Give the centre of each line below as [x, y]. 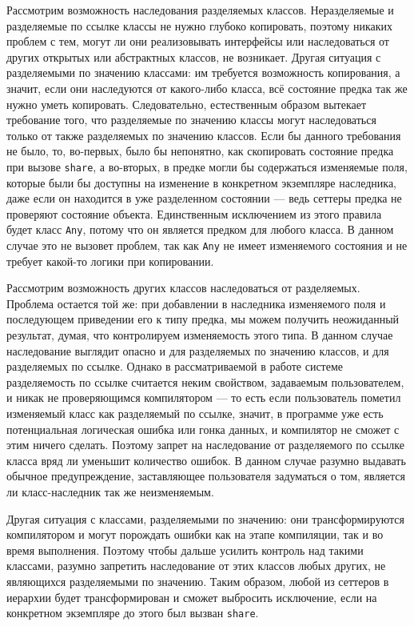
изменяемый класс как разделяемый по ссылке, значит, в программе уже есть [195, 413]
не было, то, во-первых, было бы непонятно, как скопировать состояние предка [200, 151]
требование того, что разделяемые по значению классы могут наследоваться [191, 120]
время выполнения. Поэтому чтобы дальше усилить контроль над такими [185, 550]
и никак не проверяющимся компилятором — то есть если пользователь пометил [204, 397]
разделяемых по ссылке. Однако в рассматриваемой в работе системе [175, 366]
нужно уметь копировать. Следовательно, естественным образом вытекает [187, 104]
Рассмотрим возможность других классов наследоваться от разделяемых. [183, 288]
